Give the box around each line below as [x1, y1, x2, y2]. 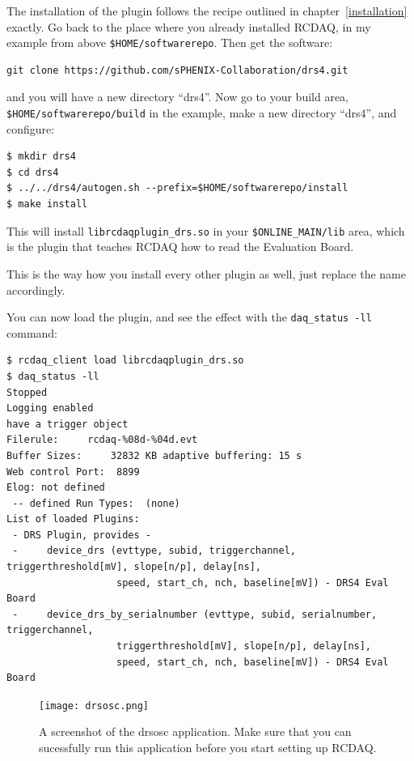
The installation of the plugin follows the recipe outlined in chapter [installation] [6, 2, 408, 19]
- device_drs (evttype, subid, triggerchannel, [12, 545, 296, 557]
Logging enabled [6, 402, 94, 415]
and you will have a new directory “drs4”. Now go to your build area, [6, 88, 349, 105]
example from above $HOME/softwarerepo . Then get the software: [6, 34, 333, 51]
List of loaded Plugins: [6, 513, 140, 525]
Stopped [6, 386, 48, 398]
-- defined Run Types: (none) [12, 497, 180, 509]
